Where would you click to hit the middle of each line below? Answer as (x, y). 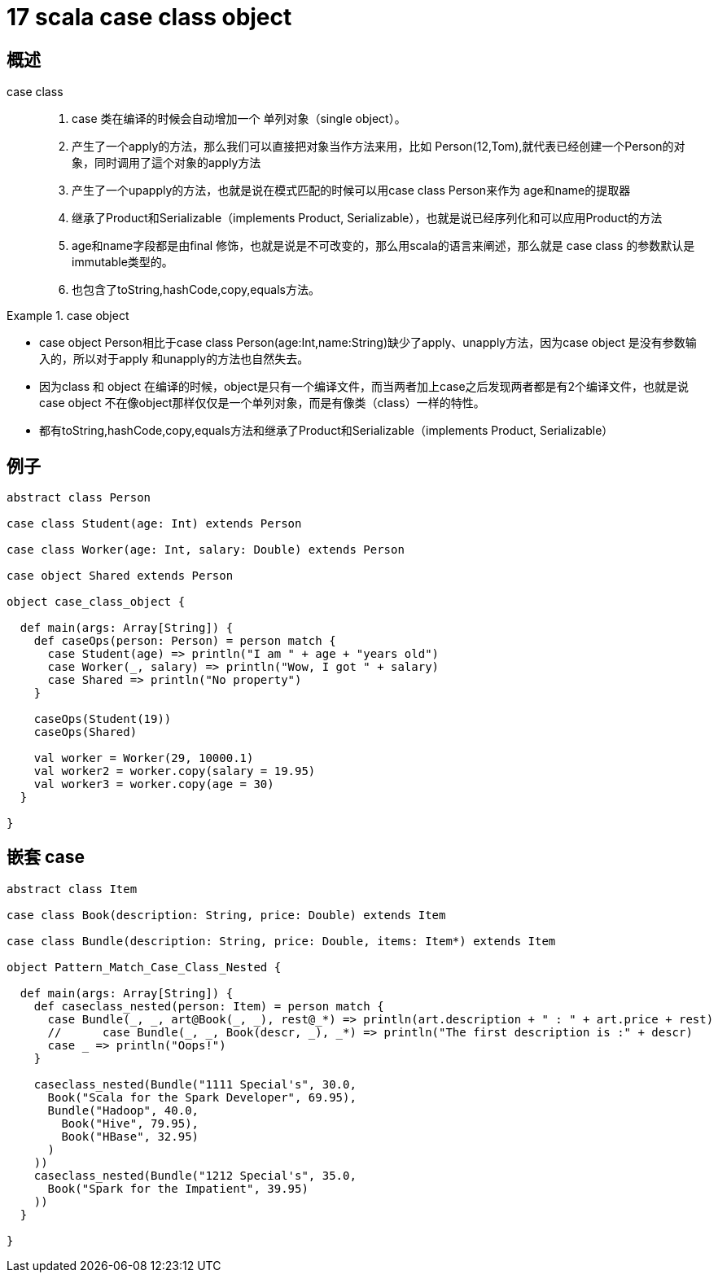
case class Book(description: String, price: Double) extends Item (226, 915)
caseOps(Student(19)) (103, 719)
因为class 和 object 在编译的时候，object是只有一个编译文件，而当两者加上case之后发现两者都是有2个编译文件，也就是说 (364, 387)
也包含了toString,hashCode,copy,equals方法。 (196, 290)
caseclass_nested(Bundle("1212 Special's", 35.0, (195, 1175)
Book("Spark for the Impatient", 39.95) (178, 1188)
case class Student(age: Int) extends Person (154, 524)
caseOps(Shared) (85, 732)
